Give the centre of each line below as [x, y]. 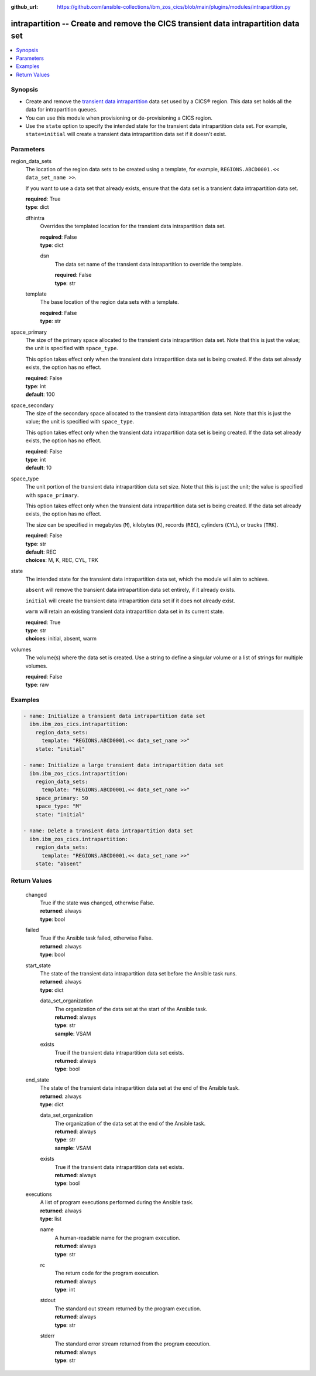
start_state [38, 965]
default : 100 [40, 394]
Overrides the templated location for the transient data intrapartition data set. [133, 226]
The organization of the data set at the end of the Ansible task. [130, 1123]
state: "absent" [59, 863]
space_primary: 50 [62, 798]
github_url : [24, 7]
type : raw [37, 685]
